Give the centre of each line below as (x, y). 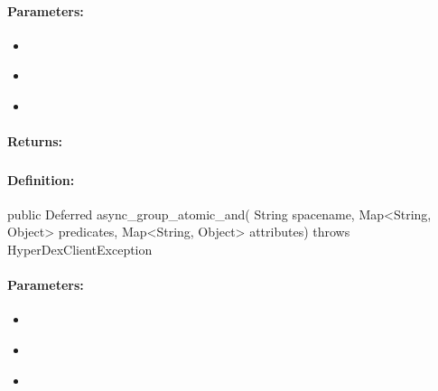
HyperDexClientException (80, 250)
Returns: (35, 141)
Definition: (41, 179)
